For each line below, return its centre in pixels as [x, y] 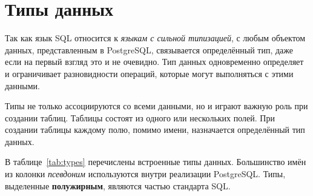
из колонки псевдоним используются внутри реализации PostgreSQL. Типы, [145, 174]
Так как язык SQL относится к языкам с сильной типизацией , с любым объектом [155, 38]
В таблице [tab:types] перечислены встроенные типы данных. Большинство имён [156, 162]
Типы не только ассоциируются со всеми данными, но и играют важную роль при [156, 106]
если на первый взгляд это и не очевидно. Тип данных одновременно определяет [154, 62]
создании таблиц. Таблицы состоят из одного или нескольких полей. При [140, 117]
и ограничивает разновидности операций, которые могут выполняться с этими [149, 73]
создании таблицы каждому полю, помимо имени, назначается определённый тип [155, 130]
